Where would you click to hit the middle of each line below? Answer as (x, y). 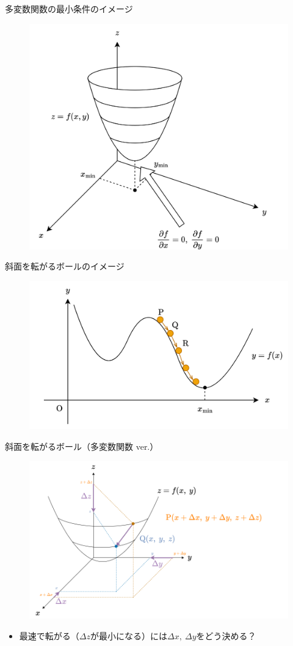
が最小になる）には (128, 635)
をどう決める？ (226, 635)
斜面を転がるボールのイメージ (65, 266)
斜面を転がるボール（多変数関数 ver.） (82, 446)
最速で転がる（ (49, 635)
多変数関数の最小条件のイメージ (69, 9)
